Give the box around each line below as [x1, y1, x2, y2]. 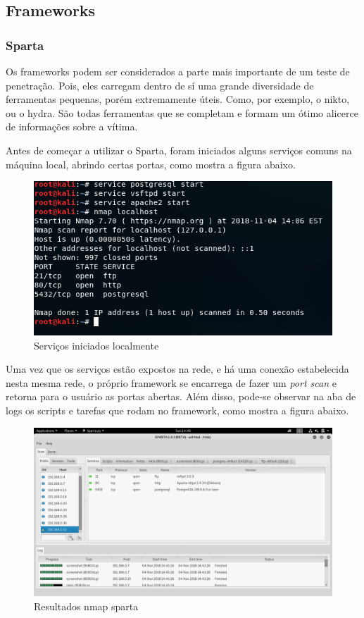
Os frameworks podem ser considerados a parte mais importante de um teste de [6, 64, 350, 78]
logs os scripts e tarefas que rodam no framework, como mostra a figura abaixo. [6, 402, 349, 417]
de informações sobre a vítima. [6, 119, 138, 134]
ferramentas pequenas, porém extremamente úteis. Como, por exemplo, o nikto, [6, 92, 350, 106]
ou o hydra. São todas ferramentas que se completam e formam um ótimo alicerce [6, 105, 358, 120]
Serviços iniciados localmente [34, 338, 159, 352]
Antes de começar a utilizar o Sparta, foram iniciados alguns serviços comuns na [6, 142, 352, 157]
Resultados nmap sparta [34, 598, 139, 613]
